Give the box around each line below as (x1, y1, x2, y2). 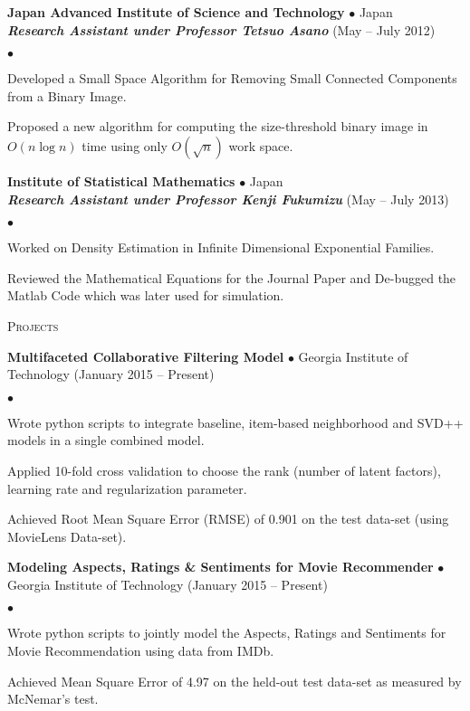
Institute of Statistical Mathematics (7, 171, 235, 190)
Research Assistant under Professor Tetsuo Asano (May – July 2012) (7, 20, 436, 39)
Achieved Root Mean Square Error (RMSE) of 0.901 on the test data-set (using (7, 509, 449, 528)
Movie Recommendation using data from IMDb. (7, 641, 274, 660)
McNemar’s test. (7, 689, 99, 708)
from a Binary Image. (7, 86, 127, 105)
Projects (7, 316, 59, 335)
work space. (228, 136, 293, 155)
